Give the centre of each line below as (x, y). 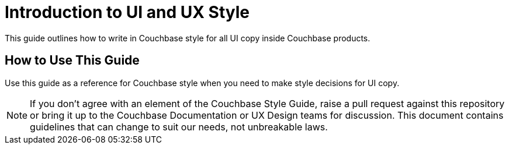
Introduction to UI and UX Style (127, 12)
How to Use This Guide (72, 61)
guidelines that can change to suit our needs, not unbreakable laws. (179, 127)
